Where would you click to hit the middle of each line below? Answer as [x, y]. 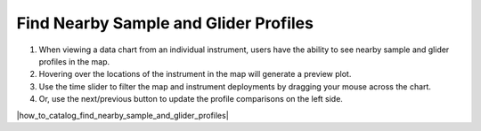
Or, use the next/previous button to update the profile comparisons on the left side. [191, 99]
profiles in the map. [74, 61]
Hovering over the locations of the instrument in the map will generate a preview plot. [195, 74]
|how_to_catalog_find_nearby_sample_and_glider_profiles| [122, 115]
